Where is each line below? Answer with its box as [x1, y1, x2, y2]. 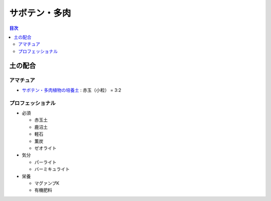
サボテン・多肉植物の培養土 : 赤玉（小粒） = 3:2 [22, 87, 121, 93]
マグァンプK [34, 180, 60, 186]
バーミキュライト [34, 166, 70, 172]
